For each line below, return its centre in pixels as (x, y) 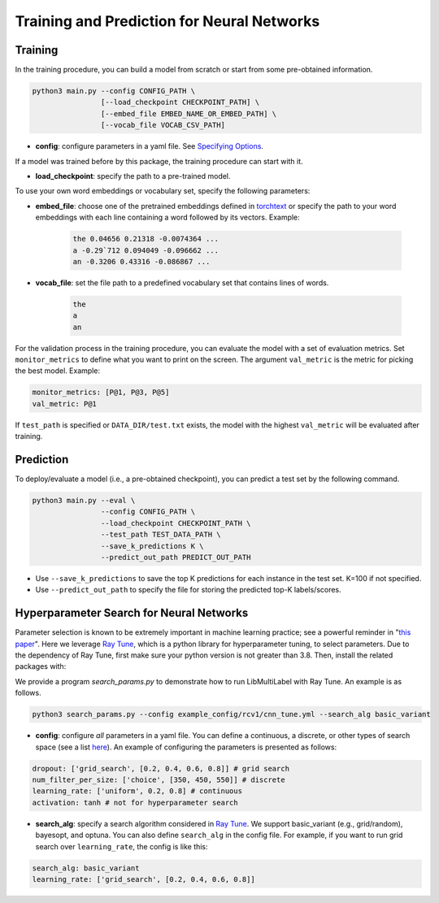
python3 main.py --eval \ (84, 501)
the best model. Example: (58, 371)
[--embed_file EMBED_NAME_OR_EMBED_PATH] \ (189, 113)
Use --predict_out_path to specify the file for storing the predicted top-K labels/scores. (188, 590)
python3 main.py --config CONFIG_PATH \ (113, 91)
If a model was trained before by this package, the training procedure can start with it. (159, 161)
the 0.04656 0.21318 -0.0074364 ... (146, 239)
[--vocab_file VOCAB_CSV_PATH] (163, 125)
